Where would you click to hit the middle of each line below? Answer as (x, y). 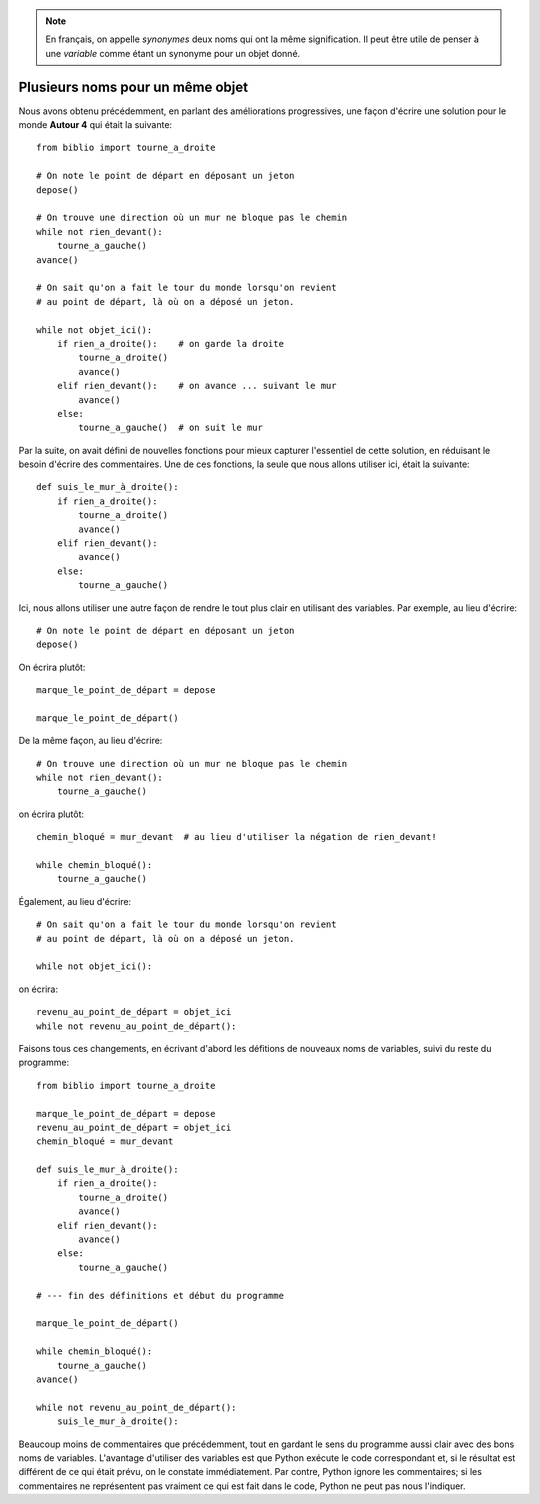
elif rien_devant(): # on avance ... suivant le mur (196, 386)
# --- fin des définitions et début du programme (160, 1295)
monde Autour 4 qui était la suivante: (95, 125)
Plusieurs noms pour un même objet (133, 86)
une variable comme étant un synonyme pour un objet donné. (173, 53)
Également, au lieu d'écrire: (75, 901)
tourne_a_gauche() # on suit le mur (171, 428)
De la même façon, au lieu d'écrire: (90, 741)
